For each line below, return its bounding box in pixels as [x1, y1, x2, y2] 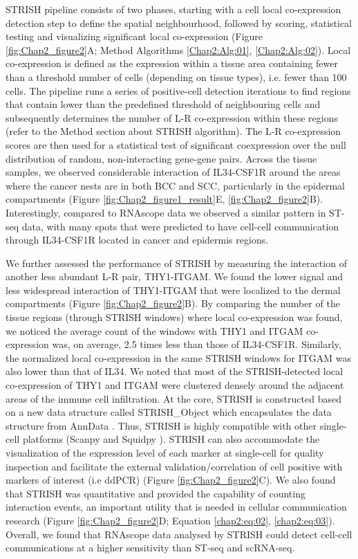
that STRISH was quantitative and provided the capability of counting [6, 486, 305, 500]
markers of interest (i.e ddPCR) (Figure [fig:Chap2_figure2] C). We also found [6, 473, 336, 487]
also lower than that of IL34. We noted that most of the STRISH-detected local [6, 364, 343, 378]
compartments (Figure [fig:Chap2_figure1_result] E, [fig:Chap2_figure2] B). [6, 192, 323, 206]
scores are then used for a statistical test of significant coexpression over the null [6, 137, 346, 152]
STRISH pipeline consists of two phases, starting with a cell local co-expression [6, 2, 341, 16]
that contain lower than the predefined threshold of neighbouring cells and [6, 97, 321, 111]
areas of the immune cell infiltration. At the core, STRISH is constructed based [6, 391, 341, 405]
